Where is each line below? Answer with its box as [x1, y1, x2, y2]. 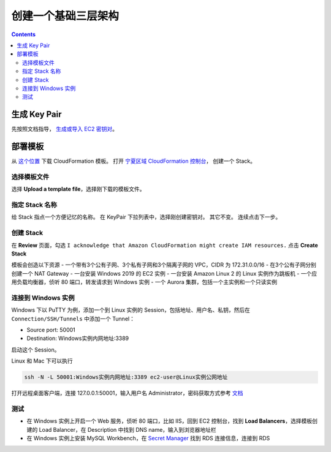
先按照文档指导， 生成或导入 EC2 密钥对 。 [11, 126, 118, 133]
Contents [11, 31, 36, 38]
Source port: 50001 [26, 326, 76, 333]
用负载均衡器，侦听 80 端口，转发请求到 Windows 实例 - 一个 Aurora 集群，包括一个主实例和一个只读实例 [11, 279, 277, 286]
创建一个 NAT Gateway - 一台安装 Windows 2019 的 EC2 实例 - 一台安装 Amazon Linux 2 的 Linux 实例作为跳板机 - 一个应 [11, 269, 318, 277]
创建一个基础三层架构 [11, 9, 120, 23]
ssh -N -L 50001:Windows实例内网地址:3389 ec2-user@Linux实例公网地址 [24, 374, 228, 381]
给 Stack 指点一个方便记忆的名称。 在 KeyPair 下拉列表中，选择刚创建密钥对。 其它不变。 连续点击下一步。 [11, 213, 281, 220]
